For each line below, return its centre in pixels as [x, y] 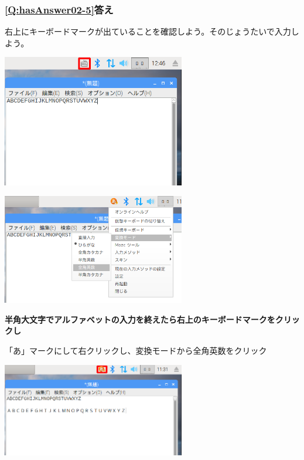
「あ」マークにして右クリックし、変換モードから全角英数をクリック [136, 350]
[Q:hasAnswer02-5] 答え [59, 9]
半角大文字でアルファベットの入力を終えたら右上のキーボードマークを [140, 319]
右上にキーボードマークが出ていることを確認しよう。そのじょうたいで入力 [148, 31]
